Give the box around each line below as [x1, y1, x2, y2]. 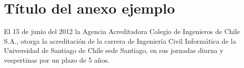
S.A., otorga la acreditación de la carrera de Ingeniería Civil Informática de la [4, 35, 236, 46]
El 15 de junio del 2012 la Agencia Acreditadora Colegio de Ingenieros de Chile [4, 26, 240, 36]
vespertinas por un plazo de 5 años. [4, 54, 110, 65]
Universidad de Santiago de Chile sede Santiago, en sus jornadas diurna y [4, 45, 224, 55]
